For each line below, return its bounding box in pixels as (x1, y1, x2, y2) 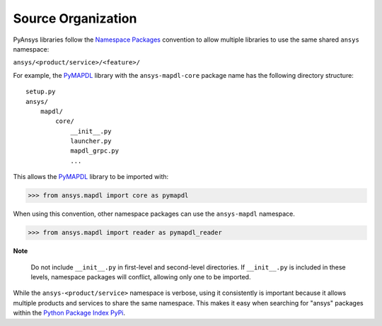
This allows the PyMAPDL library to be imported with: (13, 173, 169, 181)
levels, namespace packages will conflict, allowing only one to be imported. (30, 272, 251, 281)
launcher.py (70, 137, 112, 145)
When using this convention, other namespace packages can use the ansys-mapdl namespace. (13, 209, 295, 219)
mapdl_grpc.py (70, 147, 120, 155)
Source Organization (13, 11, 137, 26)
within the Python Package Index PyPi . (13, 308, 126, 318)
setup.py (25, 88, 56, 95)
